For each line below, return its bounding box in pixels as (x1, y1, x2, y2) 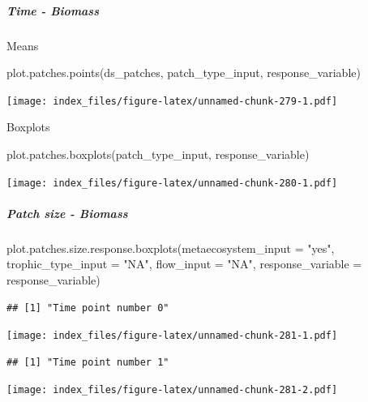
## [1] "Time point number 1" (6, 356, 169, 368)
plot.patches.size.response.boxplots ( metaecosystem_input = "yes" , (6, 239, 335, 256)
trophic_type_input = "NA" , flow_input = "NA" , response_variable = (6, 255, 362, 272)
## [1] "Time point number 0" (6, 301, 169, 314)
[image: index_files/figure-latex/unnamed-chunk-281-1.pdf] (6, 330, 338, 342)
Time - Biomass (6, 2, 100, 19)
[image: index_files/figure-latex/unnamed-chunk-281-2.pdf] (6, 384, 338, 396)
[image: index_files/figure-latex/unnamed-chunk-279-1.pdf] (6, 95, 338, 107)
